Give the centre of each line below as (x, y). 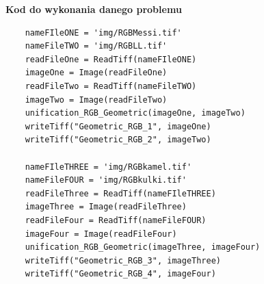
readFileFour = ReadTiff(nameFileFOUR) (116, 220)
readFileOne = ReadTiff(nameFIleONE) (111, 59)
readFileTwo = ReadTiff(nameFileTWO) (111, 86)
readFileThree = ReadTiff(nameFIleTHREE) (120, 193)
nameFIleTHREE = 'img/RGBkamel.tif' (108, 167)
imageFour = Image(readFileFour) (101, 234)
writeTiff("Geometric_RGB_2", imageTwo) (118, 140)
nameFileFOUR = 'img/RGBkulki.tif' (106, 180)
